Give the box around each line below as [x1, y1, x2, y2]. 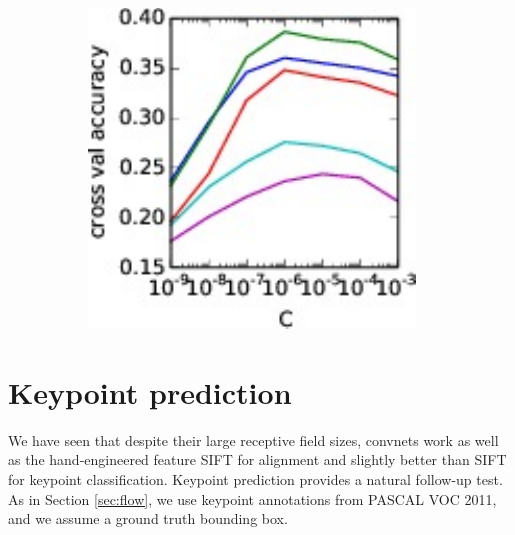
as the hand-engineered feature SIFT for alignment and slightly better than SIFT [8, 449, 507, 470]
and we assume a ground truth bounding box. [8, 508, 288, 529]
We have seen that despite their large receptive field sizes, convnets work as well [8, 429, 499, 450]
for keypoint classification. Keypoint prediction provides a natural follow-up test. [8, 468, 503, 489]
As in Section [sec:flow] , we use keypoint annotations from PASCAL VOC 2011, [8, 488, 497, 509]
